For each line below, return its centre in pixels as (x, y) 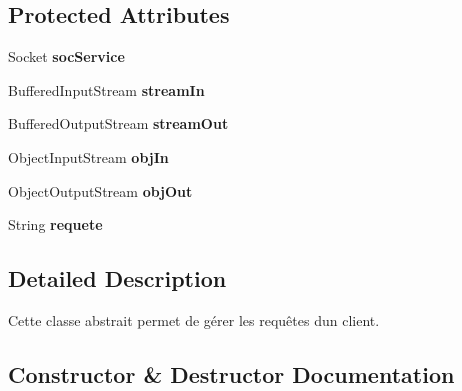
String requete (55, 224)
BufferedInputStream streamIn (106, 89)
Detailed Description (117, 278)
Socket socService (66, 56)
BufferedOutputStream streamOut (118, 123)
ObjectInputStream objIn (88, 156)
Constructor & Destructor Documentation (231, 373)
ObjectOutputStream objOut (100, 190)
